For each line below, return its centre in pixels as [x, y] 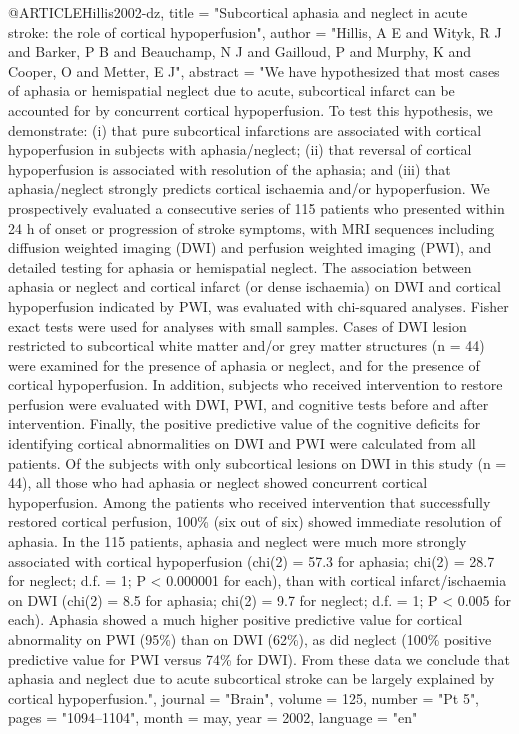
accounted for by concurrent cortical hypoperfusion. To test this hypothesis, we [250, 109]
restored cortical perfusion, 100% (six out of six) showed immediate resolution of [254, 521]
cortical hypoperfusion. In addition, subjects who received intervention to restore [255, 384]
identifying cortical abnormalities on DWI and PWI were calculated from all [242, 443]
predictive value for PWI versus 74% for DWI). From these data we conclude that [259, 658]
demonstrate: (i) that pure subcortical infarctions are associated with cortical [245, 129]
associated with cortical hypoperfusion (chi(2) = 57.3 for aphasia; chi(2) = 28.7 [251, 560]
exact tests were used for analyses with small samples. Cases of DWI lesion [237, 325]
